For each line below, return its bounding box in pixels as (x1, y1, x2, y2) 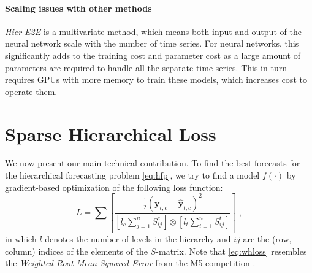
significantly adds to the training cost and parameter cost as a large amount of (5, 48, 300, 61)
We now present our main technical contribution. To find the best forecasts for (5, 156, 300, 169)
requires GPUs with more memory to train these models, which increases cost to (5, 73, 307, 86)
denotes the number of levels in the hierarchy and (45, 233, 231, 245)
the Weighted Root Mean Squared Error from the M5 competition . (5, 256, 256, 269)
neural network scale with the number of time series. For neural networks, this (5, 37, 299, 50)
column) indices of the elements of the (5, 244, 148, 257)
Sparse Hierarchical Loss (5, 121, 216, 146)
